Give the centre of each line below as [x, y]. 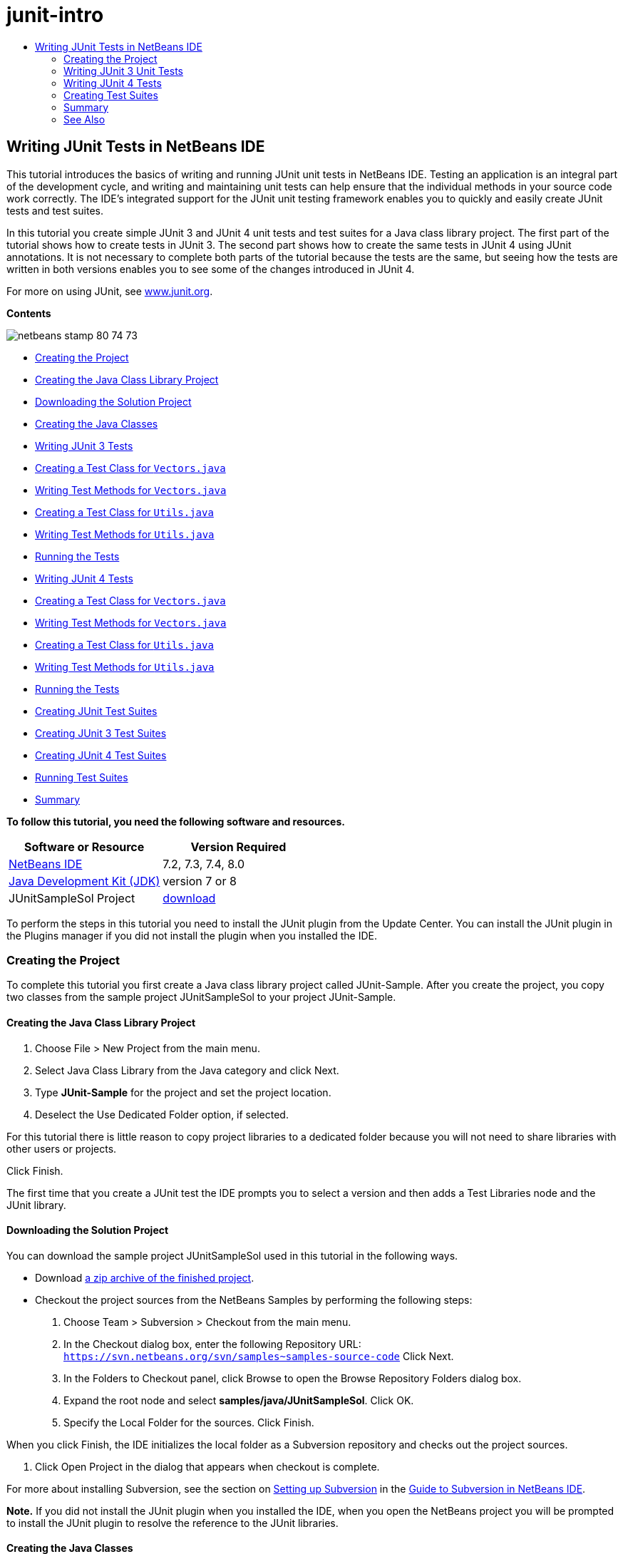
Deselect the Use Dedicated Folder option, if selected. [162, 1114]
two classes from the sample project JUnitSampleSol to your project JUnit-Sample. [201, 997]
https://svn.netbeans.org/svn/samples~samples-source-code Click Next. [259, 1356]
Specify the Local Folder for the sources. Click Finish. [189, 1422]
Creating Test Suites [111, 95]
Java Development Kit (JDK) [84, 881]
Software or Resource [84, 847]
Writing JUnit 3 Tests [84, 446]
